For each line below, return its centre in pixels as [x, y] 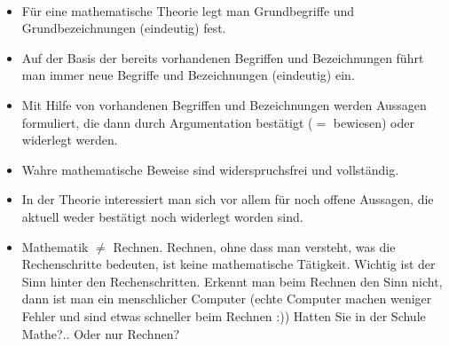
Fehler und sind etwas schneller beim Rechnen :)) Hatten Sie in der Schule [224, 315]
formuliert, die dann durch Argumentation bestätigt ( [167, 122]
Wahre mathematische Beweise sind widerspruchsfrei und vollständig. [210, 169]
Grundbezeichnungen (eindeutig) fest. [124, 28]
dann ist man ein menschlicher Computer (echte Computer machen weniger [227, 299]
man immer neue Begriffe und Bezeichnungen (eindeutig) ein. [188, 75]
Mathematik [55, 246]
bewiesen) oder [374, 122]
